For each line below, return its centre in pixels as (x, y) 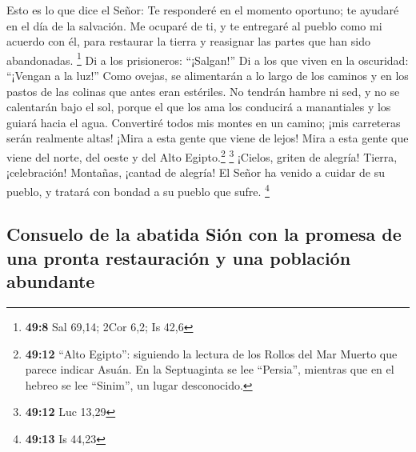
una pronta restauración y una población (179, 257)
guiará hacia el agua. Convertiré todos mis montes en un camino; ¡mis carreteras (204, 122)
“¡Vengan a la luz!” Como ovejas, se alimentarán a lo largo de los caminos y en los (208, 76)
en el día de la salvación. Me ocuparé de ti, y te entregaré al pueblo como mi (194, 25)
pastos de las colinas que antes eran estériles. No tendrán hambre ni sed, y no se (203, 91)
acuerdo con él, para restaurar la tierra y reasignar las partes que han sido (188, 41)
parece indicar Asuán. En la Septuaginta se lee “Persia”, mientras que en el (210, 369)
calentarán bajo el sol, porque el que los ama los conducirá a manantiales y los (199, 107)
